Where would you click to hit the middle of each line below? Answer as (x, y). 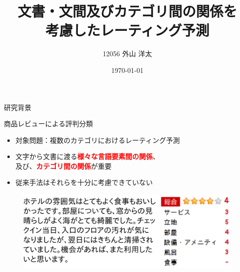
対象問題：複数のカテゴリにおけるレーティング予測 (97, 140)
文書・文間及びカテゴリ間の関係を (127, 11)
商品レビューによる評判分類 (48, 124)
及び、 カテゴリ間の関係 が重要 (63, 166)
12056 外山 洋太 (127, 54)
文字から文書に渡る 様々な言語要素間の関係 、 (87, 156)
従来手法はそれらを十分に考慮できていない (84, 182)
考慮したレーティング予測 (127, 30)
